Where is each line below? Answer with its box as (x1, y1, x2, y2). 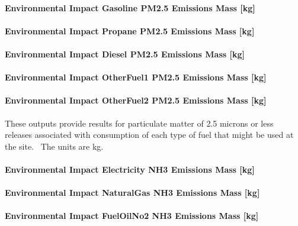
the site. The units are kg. (5, 140, 104, 152)
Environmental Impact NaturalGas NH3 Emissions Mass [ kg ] (5, 186, 260, 199)
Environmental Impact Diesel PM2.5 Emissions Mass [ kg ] (5, 47, 245, 60)
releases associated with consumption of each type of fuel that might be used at (5, 128, 294, 141)
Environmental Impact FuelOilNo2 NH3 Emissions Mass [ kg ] (5, 209, 259, 222)
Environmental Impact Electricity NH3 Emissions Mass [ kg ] (5, 163, 255, 175)
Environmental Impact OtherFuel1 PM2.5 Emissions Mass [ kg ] (5, 71, 267, 83)
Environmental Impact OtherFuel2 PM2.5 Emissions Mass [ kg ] (5, 94, 267, 106)
